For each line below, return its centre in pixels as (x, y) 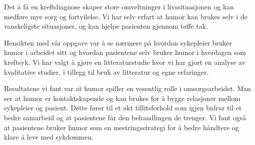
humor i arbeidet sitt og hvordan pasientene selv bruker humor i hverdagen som (125, 52)
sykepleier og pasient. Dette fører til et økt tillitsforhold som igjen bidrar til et (123, 108)
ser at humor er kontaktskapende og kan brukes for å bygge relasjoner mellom (122, 98)
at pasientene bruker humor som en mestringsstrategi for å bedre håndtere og (122, 127)
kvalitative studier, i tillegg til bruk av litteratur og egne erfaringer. (106, 72)
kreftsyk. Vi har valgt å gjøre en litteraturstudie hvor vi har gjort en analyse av (125, 62)
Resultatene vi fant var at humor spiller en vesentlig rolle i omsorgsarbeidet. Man (127, 88)
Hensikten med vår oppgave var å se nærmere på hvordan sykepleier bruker (118, 42)
